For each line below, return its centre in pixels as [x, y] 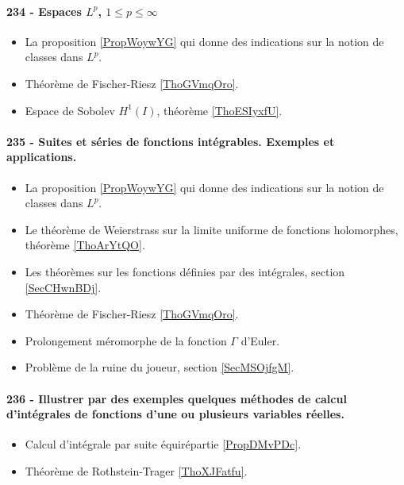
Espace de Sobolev [70, 110]
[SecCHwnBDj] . [63, 287]
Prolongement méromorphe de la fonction [126, 340]
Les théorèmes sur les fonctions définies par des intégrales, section [185, 271]
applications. [42, 157]
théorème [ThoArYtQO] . [85, 245]
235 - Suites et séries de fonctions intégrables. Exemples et [171, 141]
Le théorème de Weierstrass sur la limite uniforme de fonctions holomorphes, [212, 229]
